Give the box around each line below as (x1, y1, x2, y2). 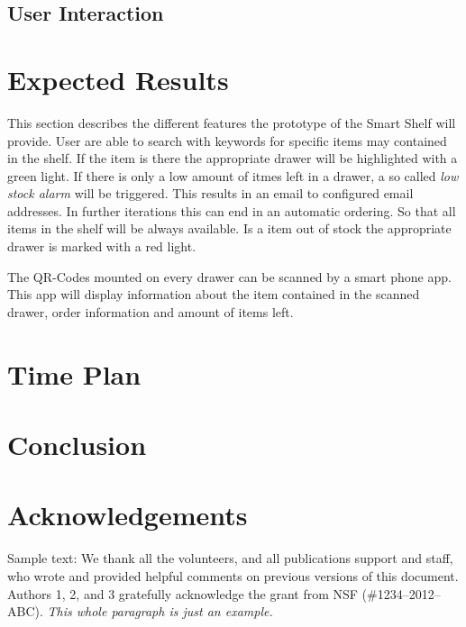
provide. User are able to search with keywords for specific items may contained (7, 131, 447, 150)
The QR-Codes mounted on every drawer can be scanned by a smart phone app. (7, 267, 452, 286)
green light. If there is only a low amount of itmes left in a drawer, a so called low (7, 166, 459, 185)
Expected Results (7, 60, 229, 97)
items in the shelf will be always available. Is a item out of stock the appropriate (7, 219, 452, 238)
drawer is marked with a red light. (7, 237, 196, 256)
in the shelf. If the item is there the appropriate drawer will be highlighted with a (7, 149, 458, 168)
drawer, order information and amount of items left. (7, 302, 294, 321)
